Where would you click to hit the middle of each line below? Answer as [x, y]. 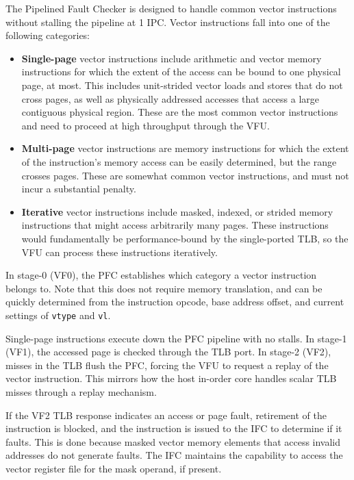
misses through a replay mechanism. [81, 391]
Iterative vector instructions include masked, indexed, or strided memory [177, 211]
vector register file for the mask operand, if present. [114, 468]
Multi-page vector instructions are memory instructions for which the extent [185, 148]
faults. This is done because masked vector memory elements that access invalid [173, 441]
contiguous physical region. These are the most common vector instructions [180, 112]
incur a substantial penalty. [79, 189]
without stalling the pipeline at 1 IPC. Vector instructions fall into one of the [168, 22]
